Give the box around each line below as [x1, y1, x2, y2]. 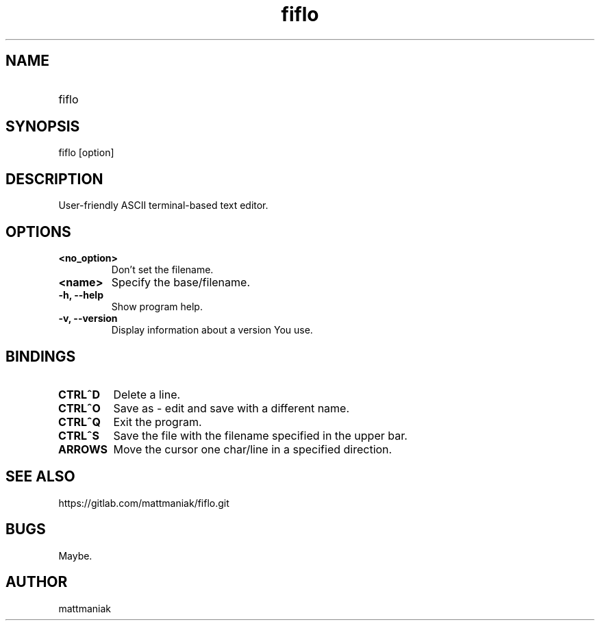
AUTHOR [5, 573, 68, 591]
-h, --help [58, 289, 103, 301]
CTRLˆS [58, 428, 99, 442]
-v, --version [58, 312, 118, 325]
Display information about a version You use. [111, 324, 313, 336]
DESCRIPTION [5, 170, 103, 188]
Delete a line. [113, 387, 181, 401]
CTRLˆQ [58, 414, 101, 429]
